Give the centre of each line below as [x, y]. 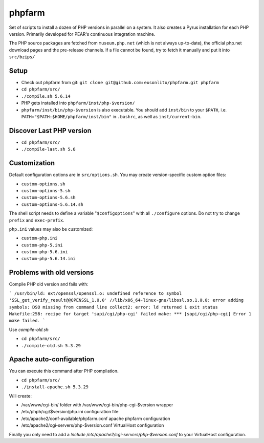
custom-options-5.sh [46, 190]
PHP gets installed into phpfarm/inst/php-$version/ [78, 103]
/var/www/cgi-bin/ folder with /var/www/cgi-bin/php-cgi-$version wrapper [97, 405]
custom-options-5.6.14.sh [52, 204]
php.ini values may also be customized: [51, 229]
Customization [32, 163]
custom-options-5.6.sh [48, 198]
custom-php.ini [40, 238]
